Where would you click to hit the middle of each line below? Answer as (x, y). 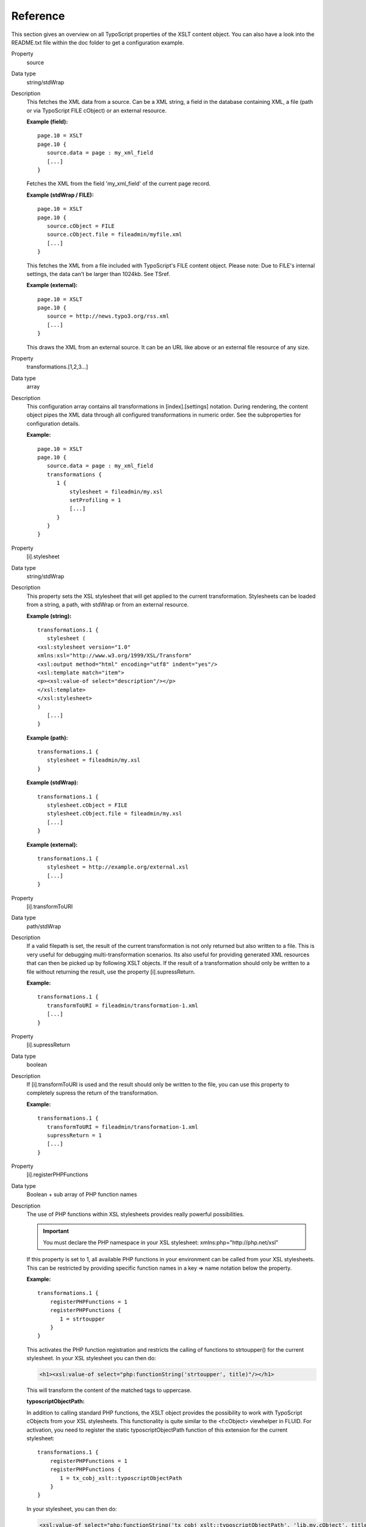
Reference (38, 16)
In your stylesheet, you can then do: (72, 1509)
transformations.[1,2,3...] (57, 367)
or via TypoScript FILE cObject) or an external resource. (97, 111)
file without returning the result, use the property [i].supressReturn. (111, 972)
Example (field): (47, 122)
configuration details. (53, 423)
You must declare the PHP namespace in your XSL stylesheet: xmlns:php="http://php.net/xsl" (161, 1242)
